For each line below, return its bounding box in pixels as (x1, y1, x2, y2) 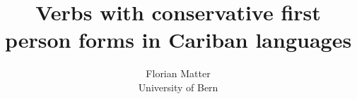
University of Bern (138, 79, 218, 94)
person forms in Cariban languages (4, 25, 352, 54)
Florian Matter (146, 66, 211, 81)
